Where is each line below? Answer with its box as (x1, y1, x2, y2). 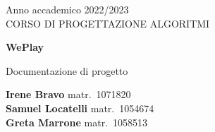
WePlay (6, 40, 44, 54)
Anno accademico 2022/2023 (6, 2, 129, 16)
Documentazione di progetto (6, 63, 128, 78)
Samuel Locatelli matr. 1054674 (6, 100, 154, 115)
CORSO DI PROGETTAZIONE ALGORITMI (6, 16, 210, 30)
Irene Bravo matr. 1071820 (6, 87, 131, 102)
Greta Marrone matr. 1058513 (6, 114, 148, 129)
